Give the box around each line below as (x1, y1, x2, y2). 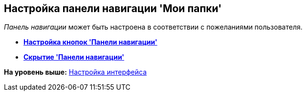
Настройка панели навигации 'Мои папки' (4, 2, 222, 15)
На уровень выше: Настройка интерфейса (4, 68, 147, 77)
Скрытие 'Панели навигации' (23, 53, 125, 62)
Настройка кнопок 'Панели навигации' (23, 38, 157, 47)
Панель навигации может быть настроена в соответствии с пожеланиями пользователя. (4, 23, 303, 32)
